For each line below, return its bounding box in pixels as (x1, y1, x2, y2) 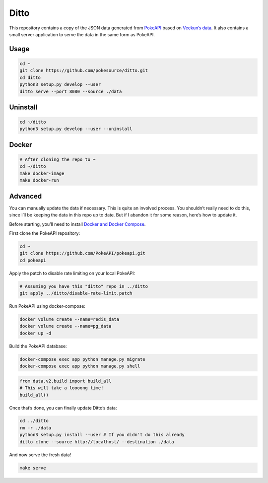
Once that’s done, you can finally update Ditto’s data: (9, 405, 117, 411)
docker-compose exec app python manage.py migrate (19, 356, 146, 362)
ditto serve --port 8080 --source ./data (19, 88, 122, 94)
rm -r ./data (19, 425, 52, 430)
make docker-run (19, 178, 60, 183)
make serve (19, 465, 46, 471)
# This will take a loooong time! (19, 385, 104, 391)
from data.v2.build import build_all (19, 378, 112, 384)
